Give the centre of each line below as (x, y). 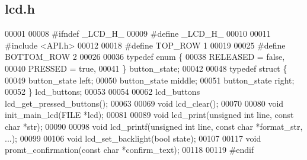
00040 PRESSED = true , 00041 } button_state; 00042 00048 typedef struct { (146, 68)
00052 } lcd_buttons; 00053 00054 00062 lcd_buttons (103, 92)
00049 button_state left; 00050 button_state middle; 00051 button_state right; (150, 80)
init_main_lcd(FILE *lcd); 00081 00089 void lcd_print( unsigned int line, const (149, 115)
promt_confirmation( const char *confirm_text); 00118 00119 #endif (129, 150)
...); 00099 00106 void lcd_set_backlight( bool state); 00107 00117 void (133, 138)
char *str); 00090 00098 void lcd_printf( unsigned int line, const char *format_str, (154, 126)
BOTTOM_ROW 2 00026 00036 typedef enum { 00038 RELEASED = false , (145, 57)
